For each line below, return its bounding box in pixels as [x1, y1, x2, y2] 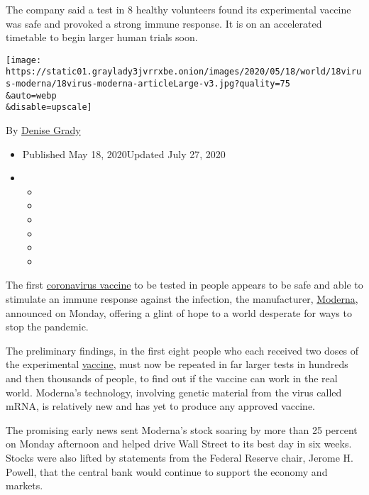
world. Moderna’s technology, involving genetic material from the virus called [6, 384, 342, 399]
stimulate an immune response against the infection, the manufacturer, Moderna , [6, 291, 358, 306]
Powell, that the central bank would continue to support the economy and [6, 464, 328, 479]
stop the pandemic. [6, 319, 89, 334]
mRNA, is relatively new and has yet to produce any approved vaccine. [6, 399, 316, 413]
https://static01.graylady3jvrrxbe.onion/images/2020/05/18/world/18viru [6, 67, 362, 77]
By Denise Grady [6, 123, 81, 138]
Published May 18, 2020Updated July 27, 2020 [22, 146, 226, 161]
